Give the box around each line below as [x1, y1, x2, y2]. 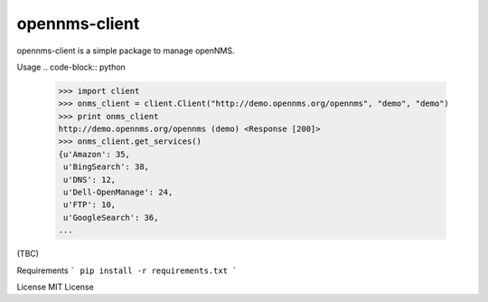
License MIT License [16, 281, 94, 292]
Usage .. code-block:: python [16, 61, 126, 72]
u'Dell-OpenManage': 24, [63, 187, 174, 198]
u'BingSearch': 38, [63, 162, 149, 172]
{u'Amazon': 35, [58, 149, 131, 159]
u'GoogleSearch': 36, [63, 212, 159, 222]
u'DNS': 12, [63, 175, 117, 184]
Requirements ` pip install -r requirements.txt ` [16, 265, 238, 276]
